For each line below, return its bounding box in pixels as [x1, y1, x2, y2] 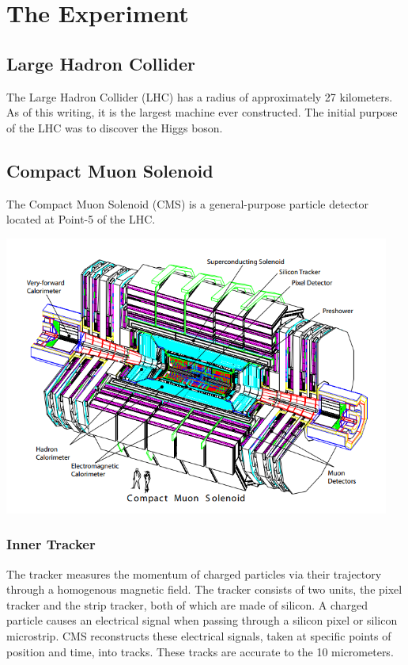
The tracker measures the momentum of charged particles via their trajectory [6, 565, 382, 582]
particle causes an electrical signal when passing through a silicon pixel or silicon [6, 612, 398, 629]
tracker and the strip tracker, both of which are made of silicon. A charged [6, 596, 368, 613]
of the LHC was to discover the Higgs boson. [6, 119, 223, 136]
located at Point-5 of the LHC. [6, 211, 156, 227]
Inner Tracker [6, 534, 96, 554]
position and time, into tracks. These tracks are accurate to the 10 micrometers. [6, 643, 394, 659]
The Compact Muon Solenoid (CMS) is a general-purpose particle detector [6, 195, 369, 212]
